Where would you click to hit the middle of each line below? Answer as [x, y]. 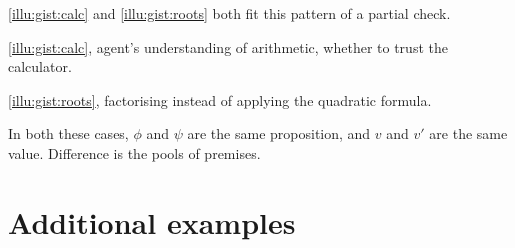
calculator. [40, 66]
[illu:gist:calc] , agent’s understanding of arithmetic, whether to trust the [228, 46]
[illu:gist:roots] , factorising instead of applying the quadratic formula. [220, 99]
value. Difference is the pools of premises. [134, 152]
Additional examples [152, 221]
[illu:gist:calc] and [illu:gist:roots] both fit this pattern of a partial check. [229, 13]
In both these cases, [68, 133]
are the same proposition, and [279, 133]
